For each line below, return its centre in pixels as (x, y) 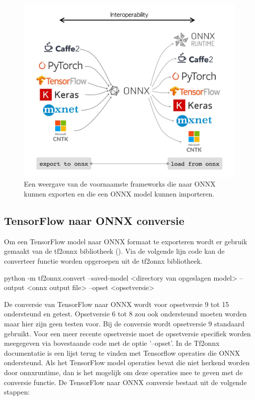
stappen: (17, 392)
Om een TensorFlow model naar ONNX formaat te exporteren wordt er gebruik (126, 241)
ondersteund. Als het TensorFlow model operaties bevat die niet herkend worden (127, 362)
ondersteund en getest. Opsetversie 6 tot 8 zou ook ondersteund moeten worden (126, 314)
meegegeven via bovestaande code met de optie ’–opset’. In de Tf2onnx (112, 343)
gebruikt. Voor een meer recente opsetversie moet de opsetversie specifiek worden (127, 333)
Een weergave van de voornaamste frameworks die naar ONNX (120, 184)
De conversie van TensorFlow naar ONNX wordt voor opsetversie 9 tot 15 (117, 304)
